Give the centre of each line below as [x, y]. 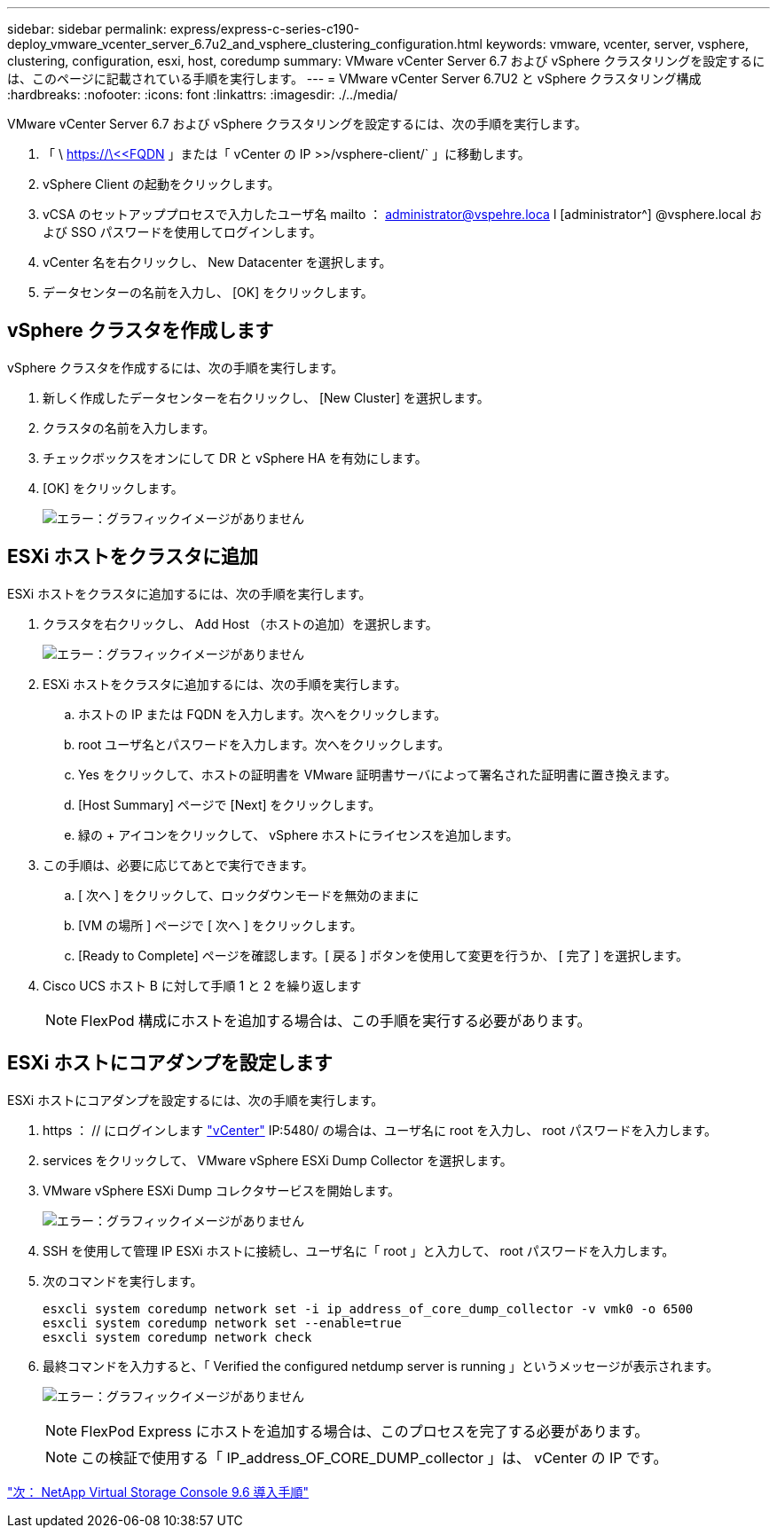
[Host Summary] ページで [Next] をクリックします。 [230, 804]
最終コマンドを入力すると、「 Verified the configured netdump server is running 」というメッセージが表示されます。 [381, 1366]
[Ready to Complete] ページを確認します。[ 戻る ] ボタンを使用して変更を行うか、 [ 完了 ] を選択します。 [384, 955]
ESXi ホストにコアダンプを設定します [170, 1063]
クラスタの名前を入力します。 [129, 427]
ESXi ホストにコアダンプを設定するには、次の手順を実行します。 [196, 1100]
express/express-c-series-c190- [265, 29]
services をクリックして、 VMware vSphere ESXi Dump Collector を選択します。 [278, 1160]
